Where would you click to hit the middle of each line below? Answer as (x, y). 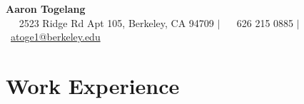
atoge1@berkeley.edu (56, 37)
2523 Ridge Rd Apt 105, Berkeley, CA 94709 (116, 22)
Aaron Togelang (46, 9)
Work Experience (93, 85)
